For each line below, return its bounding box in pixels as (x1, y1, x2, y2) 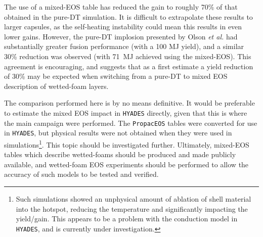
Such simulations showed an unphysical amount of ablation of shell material (16, 193, 251, 204)
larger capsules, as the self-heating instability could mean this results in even (4, 21, 242, 32)
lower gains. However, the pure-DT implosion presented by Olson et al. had (4, 31, 238, 41)
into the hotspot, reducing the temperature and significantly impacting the (16, 203, 248, 214)
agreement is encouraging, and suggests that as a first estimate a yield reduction (4, 61, 253, 71)
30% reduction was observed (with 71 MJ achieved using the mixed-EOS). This (4, 51, 251, 61)
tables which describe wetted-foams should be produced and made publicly (4, 149, 236, 160)
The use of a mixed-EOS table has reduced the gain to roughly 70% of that (4, 2, 238, 12)
